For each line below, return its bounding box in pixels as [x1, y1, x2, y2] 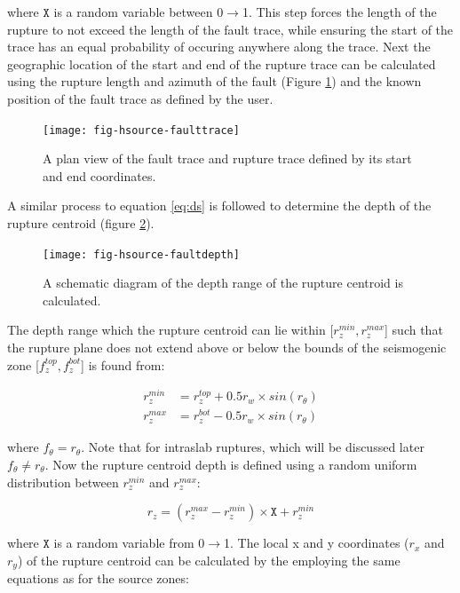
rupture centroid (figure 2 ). [7, 214, 155, 232]
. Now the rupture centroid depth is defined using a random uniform [44, 455, 417, 474]
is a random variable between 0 [53, 3, 224, 20]
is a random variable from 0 [53, 534, 205, 552]
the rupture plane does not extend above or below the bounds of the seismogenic [7, 338, 447, 357]
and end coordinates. [43, 166, 156, 185]
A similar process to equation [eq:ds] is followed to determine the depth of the [7, 196, 432, 215]
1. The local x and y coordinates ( [224, 534, 409, 552]
